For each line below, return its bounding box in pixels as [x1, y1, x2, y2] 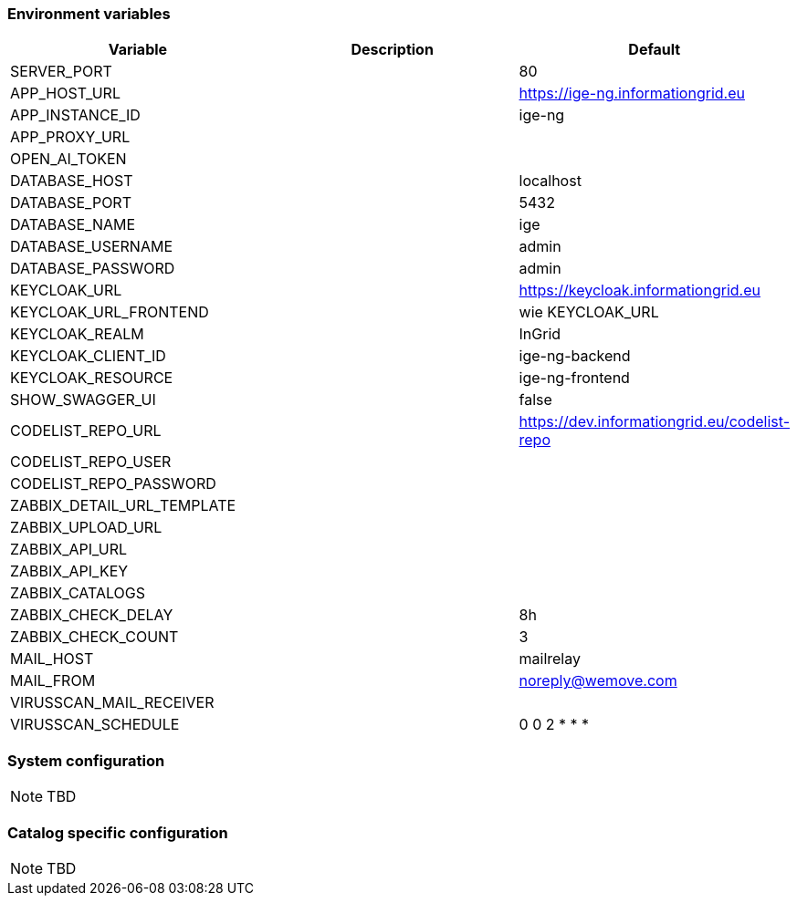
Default [628, 40, 681, 59]
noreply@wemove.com [519, 671, 677, 690]
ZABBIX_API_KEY [10, 562, 129, 581]
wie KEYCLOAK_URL [519, 303, 659, 322]
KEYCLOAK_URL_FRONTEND [10, 303, 209, 322]
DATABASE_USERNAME [10, 237, 173, 256]
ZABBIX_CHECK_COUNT [10, 628, 179, 647]
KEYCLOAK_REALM [10, 325, 144, 344]
